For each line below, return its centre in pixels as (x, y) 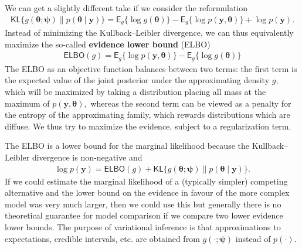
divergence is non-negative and (87, 157)
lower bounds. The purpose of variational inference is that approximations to (143, 226)
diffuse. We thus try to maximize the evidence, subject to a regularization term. (148, 126)
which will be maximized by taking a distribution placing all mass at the (135, 91)
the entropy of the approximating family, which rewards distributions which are (147, 115)
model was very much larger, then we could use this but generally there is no (143, 204)
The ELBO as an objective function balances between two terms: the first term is (151, 68)
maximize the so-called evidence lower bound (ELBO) (108, 44)
